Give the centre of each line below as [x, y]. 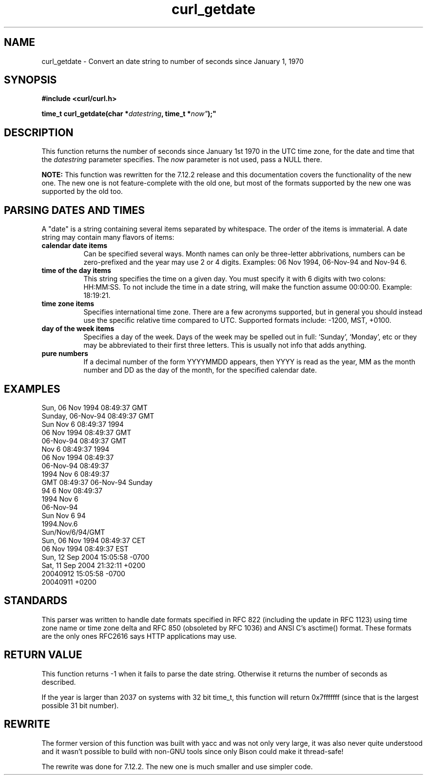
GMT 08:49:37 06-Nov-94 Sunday [97, 482]
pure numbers [65, 354]
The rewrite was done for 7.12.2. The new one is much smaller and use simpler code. [177, 766]
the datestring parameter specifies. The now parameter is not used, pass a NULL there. [182, 160]
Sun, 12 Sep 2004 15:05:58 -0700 [96, 557]
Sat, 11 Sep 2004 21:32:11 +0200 [94, 565]
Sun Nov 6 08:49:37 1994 [83, 424]
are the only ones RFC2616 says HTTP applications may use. [139, 636]
